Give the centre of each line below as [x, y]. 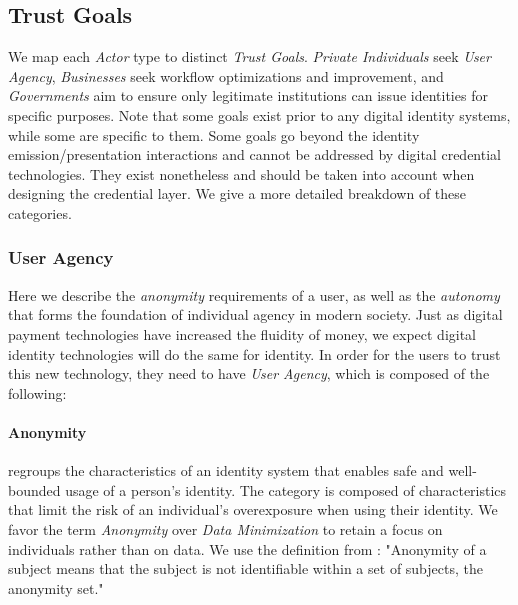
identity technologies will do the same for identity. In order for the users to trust [254, 353]
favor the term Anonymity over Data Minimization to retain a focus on [225, 528]
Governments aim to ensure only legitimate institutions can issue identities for [248, 95]
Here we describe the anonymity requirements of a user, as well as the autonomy [254, 294]
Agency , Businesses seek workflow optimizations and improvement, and [226, 75]
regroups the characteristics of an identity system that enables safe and [226, 470]
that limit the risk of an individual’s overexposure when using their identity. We [253, 509]
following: [37, 392]
